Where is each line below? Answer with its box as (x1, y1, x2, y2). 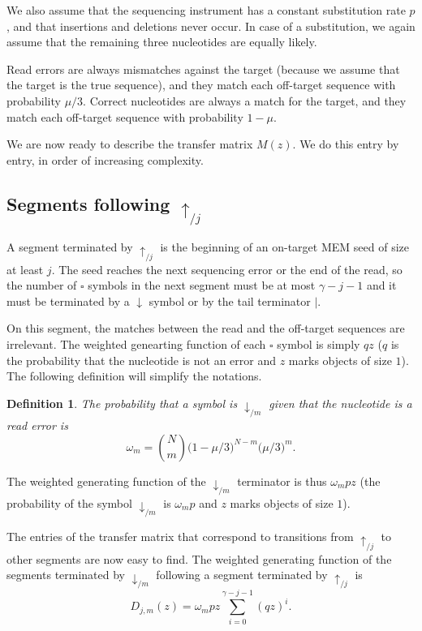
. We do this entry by (292, 135, 399, 152)
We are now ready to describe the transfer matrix (6, 135, 253, 152)
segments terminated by (6, 566, 126, 583)
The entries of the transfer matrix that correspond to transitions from (6, 528, 354, 545)
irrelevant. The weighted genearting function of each (6, 336, 266, 353)
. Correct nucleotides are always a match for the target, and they (83, 92, 407, 109)
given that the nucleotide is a (269, 394, 412, 411)
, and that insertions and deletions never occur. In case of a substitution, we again (6, 17, 416, 34)
